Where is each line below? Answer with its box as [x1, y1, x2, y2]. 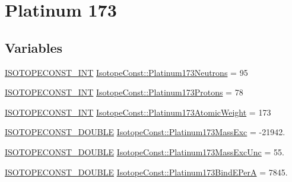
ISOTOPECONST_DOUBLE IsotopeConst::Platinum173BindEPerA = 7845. [5, 165, 288, 178]
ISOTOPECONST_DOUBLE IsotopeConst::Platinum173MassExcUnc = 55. [5, 145, 284, 158]
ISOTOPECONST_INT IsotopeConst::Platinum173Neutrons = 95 [5, 66, 248, 78]
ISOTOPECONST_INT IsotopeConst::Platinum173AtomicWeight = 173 [5, 106, 271, 118]
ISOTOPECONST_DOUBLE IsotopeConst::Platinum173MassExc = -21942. [5, 126, 285, 138]
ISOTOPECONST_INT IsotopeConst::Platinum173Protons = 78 [5, 86, 243, 98]
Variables [5, 38, 63, 56]
